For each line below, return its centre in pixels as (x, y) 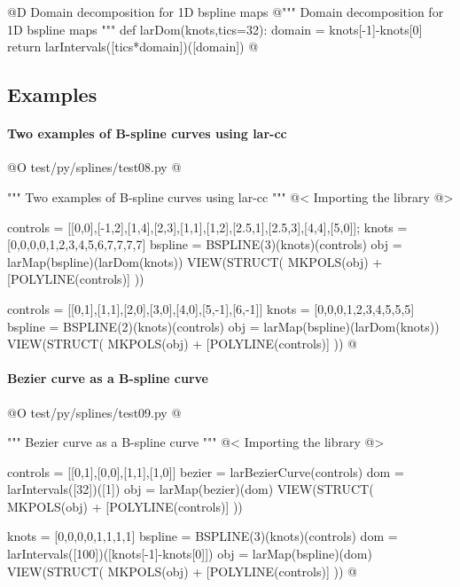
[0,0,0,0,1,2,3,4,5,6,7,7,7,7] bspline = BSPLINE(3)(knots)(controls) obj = (205, 244)
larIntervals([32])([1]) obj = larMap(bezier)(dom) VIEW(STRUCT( (191, 489)
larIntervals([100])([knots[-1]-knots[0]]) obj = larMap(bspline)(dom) (190, 554)
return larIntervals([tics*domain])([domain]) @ (133, 47)
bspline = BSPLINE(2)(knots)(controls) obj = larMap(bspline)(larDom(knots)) (223, 326)
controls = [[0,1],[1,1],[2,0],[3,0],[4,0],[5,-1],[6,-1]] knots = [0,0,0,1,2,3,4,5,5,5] (211, 308)
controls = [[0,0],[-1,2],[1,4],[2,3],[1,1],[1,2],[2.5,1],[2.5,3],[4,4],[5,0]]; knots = (207, 227)
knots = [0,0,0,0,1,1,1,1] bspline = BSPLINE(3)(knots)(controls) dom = (203, 536)
